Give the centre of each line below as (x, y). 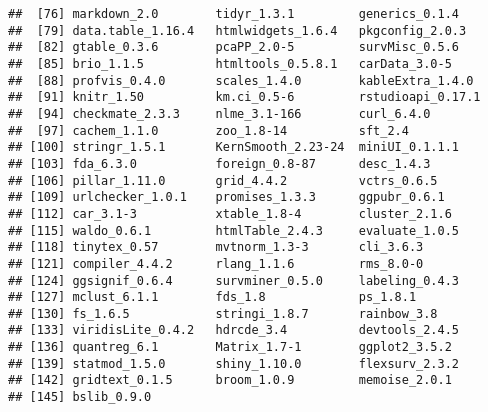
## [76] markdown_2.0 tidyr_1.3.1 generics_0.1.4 (234, 14)
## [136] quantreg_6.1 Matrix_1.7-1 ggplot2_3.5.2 (230, 347)
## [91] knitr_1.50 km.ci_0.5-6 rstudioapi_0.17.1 (244, 97)
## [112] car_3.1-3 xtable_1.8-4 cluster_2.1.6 (230, 213)
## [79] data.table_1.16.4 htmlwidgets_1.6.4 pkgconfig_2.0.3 (237, 30)
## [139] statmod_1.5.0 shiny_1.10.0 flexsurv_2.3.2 (234, 363)
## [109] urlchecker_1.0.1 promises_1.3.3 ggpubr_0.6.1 (226, 197)
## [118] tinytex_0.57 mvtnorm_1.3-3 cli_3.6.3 (216, 247)
